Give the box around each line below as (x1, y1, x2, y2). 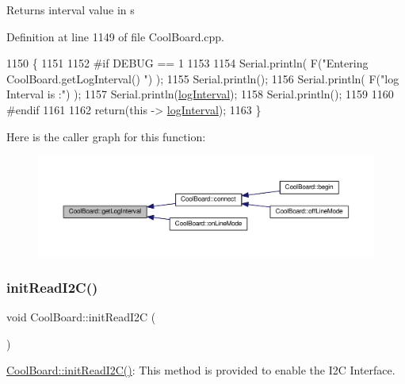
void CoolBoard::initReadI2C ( (6, 309, 156, 325)
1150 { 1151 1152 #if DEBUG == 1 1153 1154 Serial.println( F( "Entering (6, 55, 369, 71)
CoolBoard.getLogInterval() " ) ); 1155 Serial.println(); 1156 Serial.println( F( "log (6, 70, 399, 86)
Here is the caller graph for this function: (6, 128, 206, 144)
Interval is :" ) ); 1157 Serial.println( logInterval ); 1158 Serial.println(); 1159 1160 (6, 86, 394, 102)
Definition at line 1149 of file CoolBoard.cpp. (6, 28, 225, 44)
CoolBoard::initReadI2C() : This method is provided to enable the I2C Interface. (6, 362, 395, 378)
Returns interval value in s (6, 2, 135, 17)
